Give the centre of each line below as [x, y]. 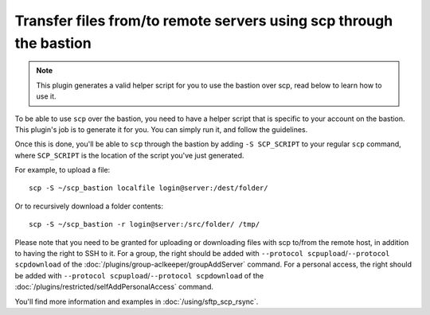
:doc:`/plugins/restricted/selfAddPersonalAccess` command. [114, 287]
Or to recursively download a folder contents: [89, 206]
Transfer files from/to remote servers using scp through [204, 21]
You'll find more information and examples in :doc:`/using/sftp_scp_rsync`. [137, 301]
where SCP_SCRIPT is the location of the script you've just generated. [129, 155]
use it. [46, 96]
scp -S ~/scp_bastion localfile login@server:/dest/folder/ [149, 188]
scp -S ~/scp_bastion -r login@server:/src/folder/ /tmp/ [145, 224]
